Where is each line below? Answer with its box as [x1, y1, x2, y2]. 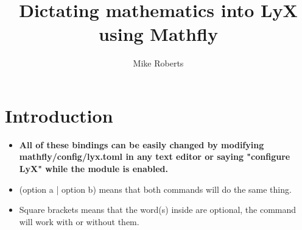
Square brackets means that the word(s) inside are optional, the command [19, 203, 297, 216]
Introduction [5, 102, 113, 128]
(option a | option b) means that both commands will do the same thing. [19, 182, 292, 195]
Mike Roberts [133, 57, 184, 70]
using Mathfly [99, 21, 218, 46]
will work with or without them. [19, 215, 139, 228]
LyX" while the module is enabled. [19, 162, 168, 175]
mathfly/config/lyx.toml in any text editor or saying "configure [19, 150, 290, 163]
